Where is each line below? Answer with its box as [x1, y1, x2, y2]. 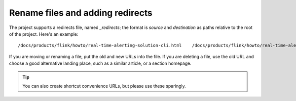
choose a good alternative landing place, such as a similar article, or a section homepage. [9, 60, 192, 66]
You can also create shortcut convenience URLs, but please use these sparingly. [22, 83, 186, 89]
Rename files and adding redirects [9, 7, 152, 18]
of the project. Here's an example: [9, 31, 78, 37]
